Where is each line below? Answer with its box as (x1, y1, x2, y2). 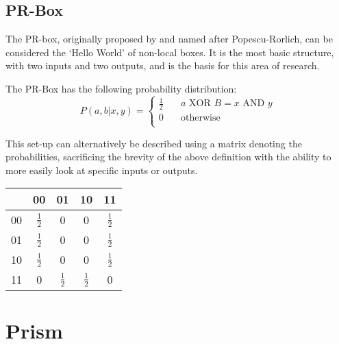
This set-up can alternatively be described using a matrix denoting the (5, 136, 302, 150)
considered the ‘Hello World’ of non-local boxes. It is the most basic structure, (5, 45, 334, 59)
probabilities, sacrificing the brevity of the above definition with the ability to (5, 149, 331, 164)
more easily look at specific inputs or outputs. (5, 162, 198, 177)
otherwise (181, 113, 221, 123)
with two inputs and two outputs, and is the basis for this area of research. (5, 58, 320, 73)
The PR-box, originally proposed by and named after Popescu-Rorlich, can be (5, 32, 333, 46)
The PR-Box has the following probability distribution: (5, 81, 237, 95)
